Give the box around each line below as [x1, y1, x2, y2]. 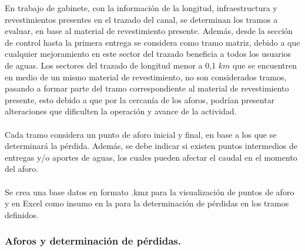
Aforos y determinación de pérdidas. [5, 233, 181, 248]
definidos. [5, 208, 39, 221]
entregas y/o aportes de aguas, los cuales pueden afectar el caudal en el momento [5, 151, 297, 163]
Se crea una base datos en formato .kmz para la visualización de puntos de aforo [5, 185, 294, 198]
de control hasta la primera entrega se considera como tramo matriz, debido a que [5, 36, 300, 48]
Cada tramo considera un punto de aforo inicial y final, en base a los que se [5, 128, 277, 140]
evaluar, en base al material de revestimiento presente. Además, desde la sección [5, 25, 293, 37]
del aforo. [5, 162, 39, 175]
